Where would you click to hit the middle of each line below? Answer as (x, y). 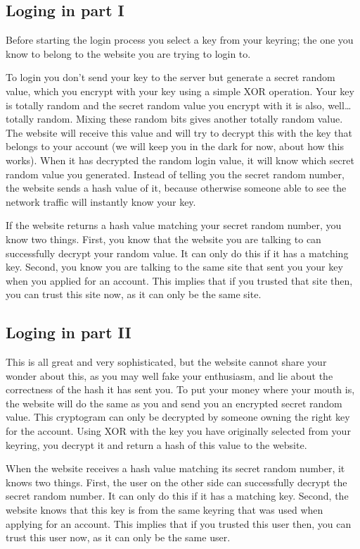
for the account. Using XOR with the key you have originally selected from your (178, 431)
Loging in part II (69, 332)
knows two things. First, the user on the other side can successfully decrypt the (176, 482)
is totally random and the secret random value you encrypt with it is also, (165, 105)
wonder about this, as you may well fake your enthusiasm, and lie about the (169, 375)
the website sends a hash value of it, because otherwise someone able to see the (176, 188)
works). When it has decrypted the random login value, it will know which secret (180, 160)
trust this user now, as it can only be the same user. (118, 537)
